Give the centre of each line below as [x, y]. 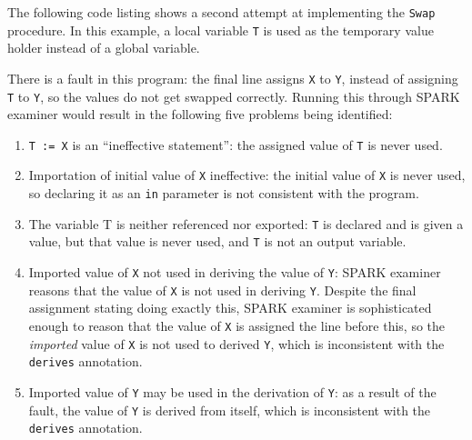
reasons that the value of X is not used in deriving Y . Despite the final [222, 290]
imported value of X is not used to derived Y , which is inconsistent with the [236, 343]
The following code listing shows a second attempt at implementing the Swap [221, 12]
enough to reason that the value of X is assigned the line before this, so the [237, 325]
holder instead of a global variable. [104, 48]
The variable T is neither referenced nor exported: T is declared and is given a [246, 223]
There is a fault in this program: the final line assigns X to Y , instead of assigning [233, 78]
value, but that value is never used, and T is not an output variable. [217, 241]
